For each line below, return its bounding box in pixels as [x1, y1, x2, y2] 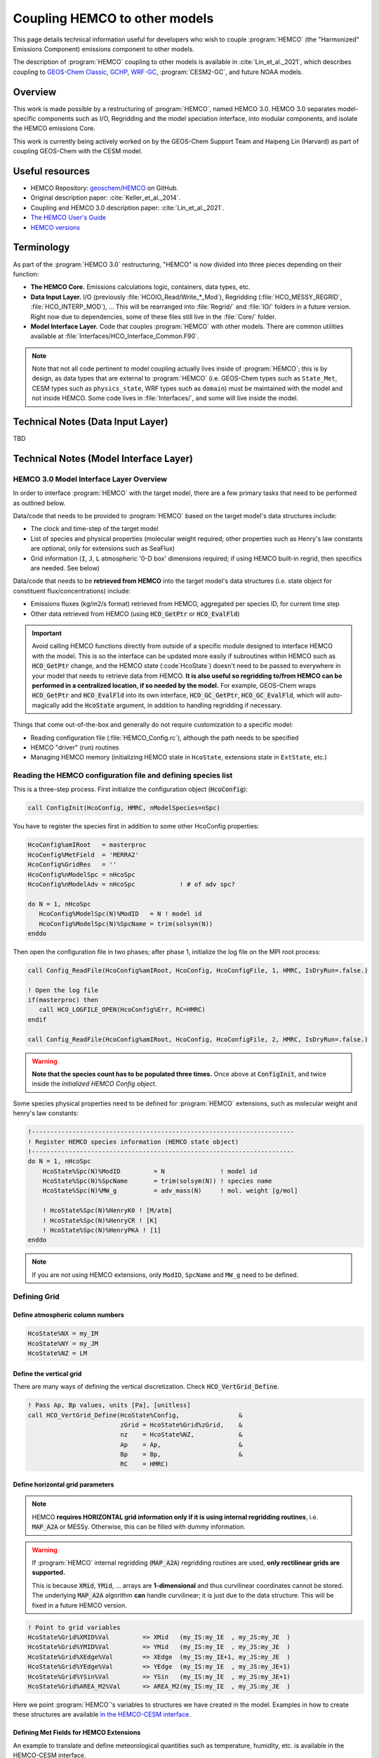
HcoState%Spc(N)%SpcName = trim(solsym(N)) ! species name [42, 1177, 272, 1185]
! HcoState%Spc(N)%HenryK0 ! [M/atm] [42, 1207, 173, 1214]
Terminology [13, 241, 70, 253]
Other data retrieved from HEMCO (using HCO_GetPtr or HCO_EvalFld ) [30, 609, 240, 618]
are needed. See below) [30, 564, 100, 572]
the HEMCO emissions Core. [13, 124, 96, 133]
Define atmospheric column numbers [13, 1311, 124, 1319]
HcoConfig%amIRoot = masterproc [27, 841, 147, 849]
